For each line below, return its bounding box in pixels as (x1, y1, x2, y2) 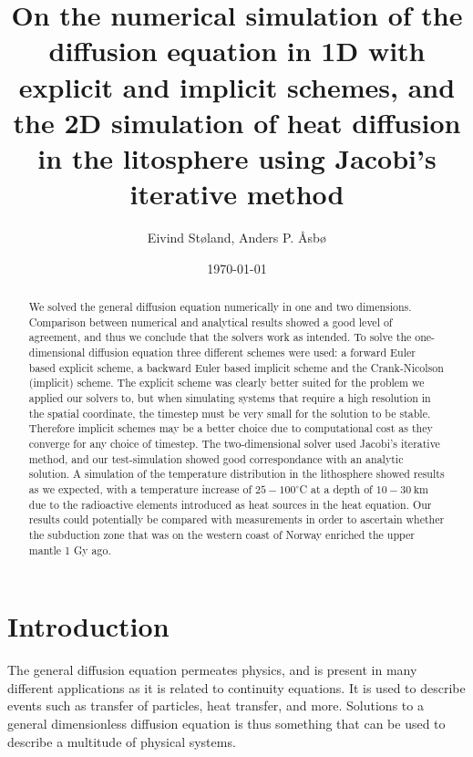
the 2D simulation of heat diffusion (13, 103, 461, 140)
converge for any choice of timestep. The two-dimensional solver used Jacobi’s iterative (28, 435, 440, 451)
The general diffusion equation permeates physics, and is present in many (7, 660, 417, 679)
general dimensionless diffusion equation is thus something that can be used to (7, 713, 446, 732)
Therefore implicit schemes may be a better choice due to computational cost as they (28, 420, 433, 436)
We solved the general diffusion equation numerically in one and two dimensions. (28, 299, 412, 315)
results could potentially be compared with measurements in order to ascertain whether (28, 512, 445, 527)
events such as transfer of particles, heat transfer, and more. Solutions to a (7, 696, 424, 715)
